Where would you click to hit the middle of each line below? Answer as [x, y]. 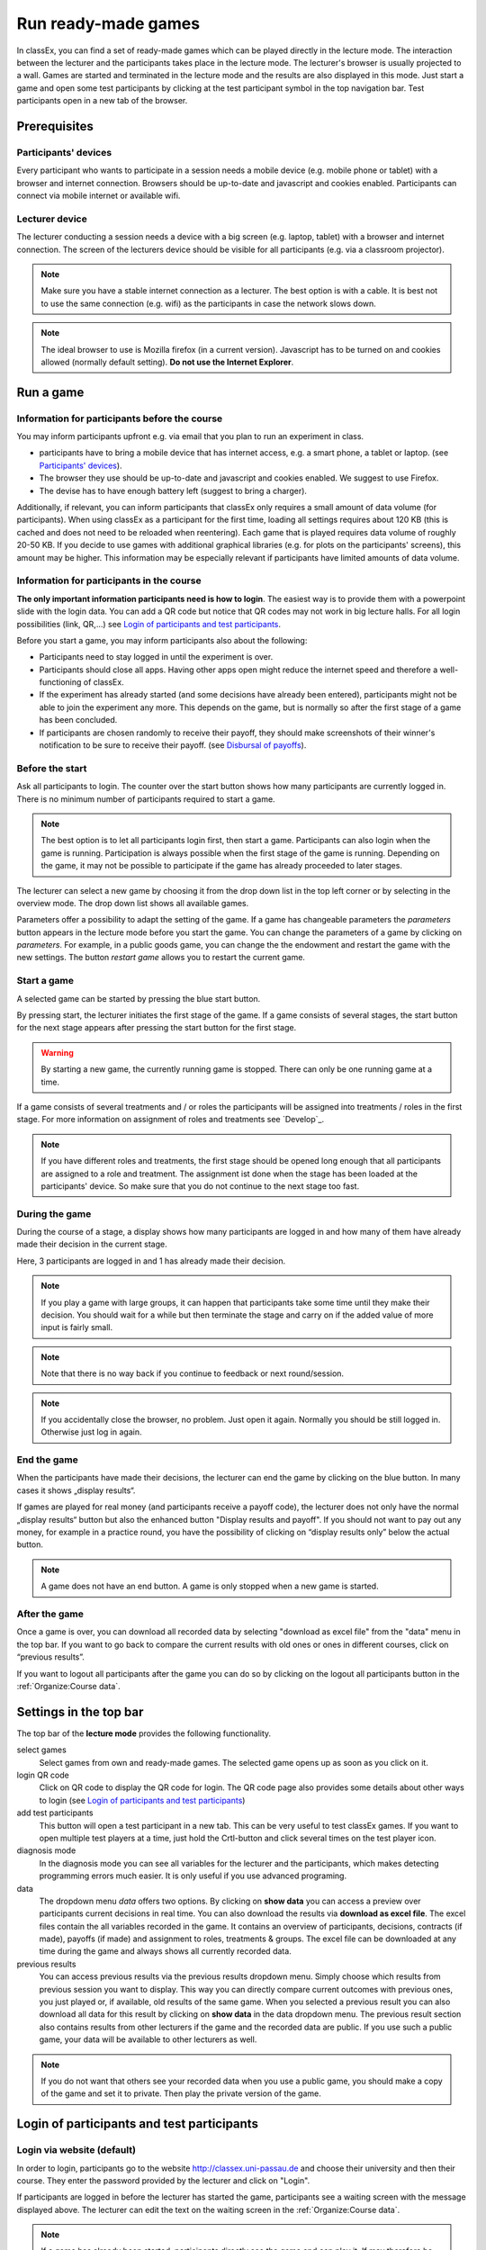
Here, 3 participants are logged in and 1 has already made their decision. [151, 1261]
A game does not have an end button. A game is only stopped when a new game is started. [210, 1586]
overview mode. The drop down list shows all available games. [133, 903]
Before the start [52, 768]
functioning [60, 682]
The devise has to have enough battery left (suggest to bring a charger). [173, 490]
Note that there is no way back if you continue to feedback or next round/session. [193, 1373]
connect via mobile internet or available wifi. [99, 196]
